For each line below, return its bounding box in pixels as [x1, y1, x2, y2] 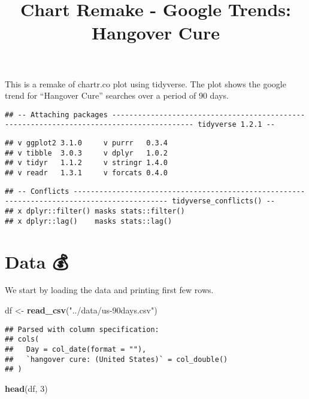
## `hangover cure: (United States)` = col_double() [5, 355, 228, 364]
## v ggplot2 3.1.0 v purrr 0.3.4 [5, 139, 168, 148]
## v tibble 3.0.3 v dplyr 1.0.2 [5, 148, 168, 157]
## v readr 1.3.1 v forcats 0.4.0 [5, 169, 168, 178]
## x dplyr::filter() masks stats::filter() [5, 207, 185, 215]
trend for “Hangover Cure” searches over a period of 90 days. [5, 89, 229, 102]
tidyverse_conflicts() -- [172, 197, 275, 206]
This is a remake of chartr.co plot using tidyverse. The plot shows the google [5, 77, 286, 90]
